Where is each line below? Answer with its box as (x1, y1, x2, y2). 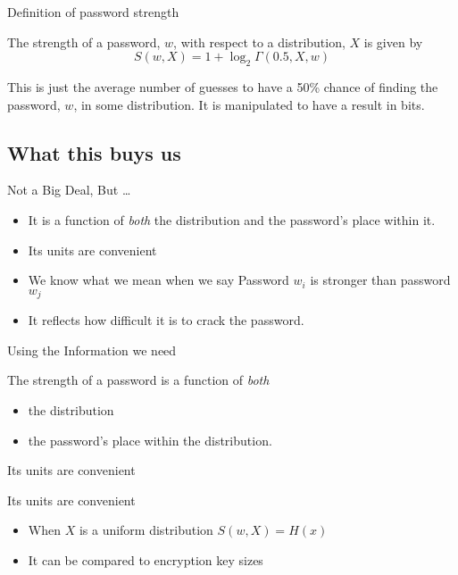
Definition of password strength (7, 3, 179, 21)
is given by (363, 32, 423, 51)
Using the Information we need (7, 340, 177, 359)
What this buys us (7, 138, 181, 166)
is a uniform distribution (79, 521, 213, 539)
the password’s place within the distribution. (28, 430, 272, 449)
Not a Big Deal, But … (7, 180, 131, 199)
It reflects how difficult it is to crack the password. (28, 311, 304, 329)
